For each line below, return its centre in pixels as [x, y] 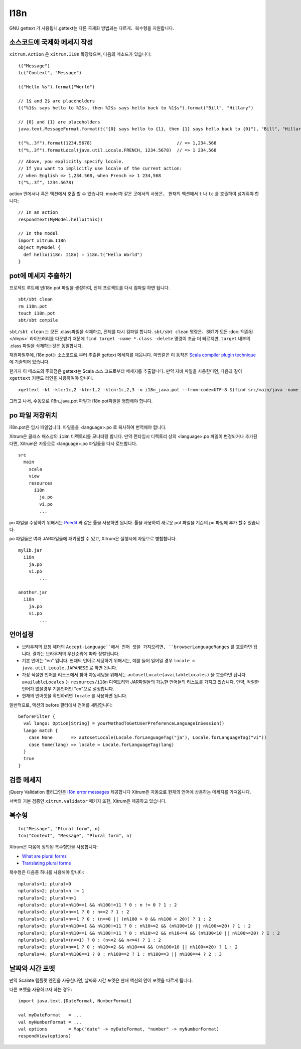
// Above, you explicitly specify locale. [71, 161]
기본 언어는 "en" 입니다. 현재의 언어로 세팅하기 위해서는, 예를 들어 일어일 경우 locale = [108, 661]
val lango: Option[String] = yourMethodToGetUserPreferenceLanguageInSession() [124, 723]
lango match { [41, 730]
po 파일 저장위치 [33, 415]
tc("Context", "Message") [50, 73]
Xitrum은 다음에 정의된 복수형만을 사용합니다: [54, 847]
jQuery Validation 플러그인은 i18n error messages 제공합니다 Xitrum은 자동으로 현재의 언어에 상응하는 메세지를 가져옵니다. [130, 792]
